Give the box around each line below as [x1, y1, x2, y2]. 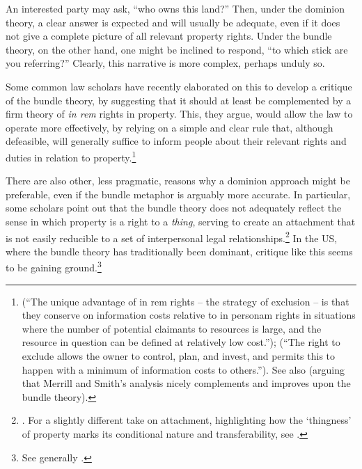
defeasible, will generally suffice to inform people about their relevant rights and [6, 134, 347, 148]
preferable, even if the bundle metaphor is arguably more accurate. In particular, [6, 186, 351, 201]
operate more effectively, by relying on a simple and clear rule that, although [6, 120, 333, 134]
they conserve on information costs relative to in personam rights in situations [22, 308, 356, 322]
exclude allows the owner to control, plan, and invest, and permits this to [22, 349, 335, 363]
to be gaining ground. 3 [6, 258, 102, 275]
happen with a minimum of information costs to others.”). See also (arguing [22, 362, 345, 376]
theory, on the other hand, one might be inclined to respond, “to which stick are [6, 42, 348, 56]
